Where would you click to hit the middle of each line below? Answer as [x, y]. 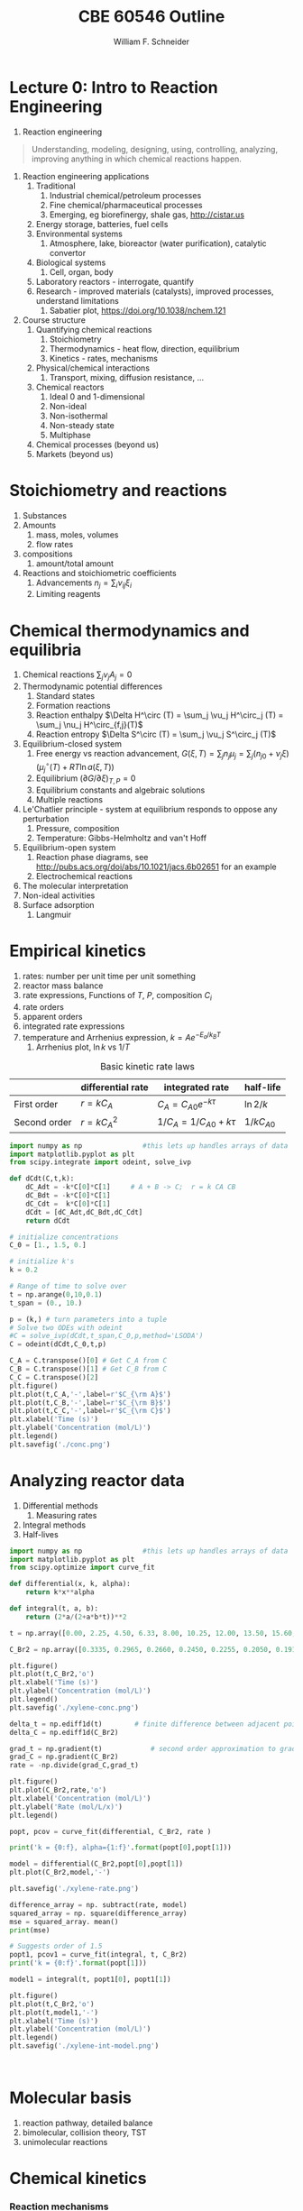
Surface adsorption [58, 905]
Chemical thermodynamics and [129, 631]
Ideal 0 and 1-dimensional [97, 396]
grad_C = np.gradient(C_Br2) [64, 1757]
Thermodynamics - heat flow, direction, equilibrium [144, 348]
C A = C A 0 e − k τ [187, 1104]
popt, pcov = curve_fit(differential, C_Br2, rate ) [110, 1831]
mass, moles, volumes [77, 535]
